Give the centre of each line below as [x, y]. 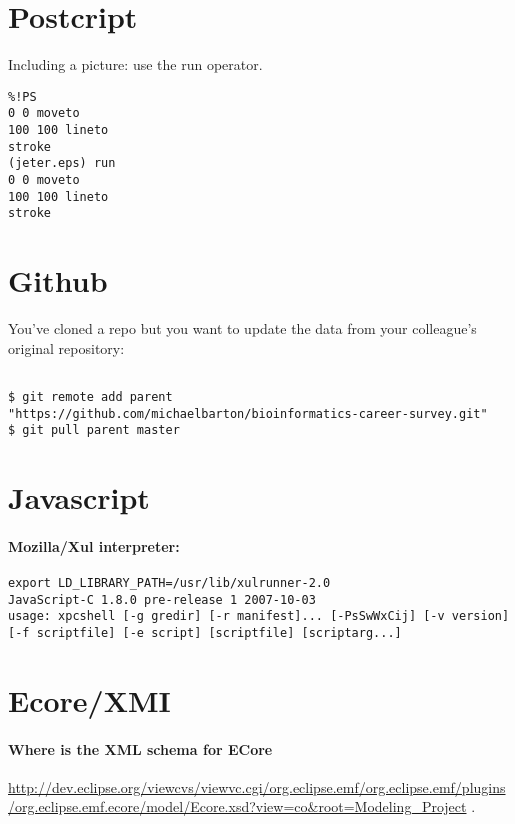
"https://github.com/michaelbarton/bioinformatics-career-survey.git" [248, 413]
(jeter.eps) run [62, 163]
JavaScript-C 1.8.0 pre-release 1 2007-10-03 [162, 599]
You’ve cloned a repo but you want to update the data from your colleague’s [242, 328]
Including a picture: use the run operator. [135, 64]
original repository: [66, 347]
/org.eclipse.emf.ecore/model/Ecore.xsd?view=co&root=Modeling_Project [237, 806]
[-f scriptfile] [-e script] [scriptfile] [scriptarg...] [205, 633]
